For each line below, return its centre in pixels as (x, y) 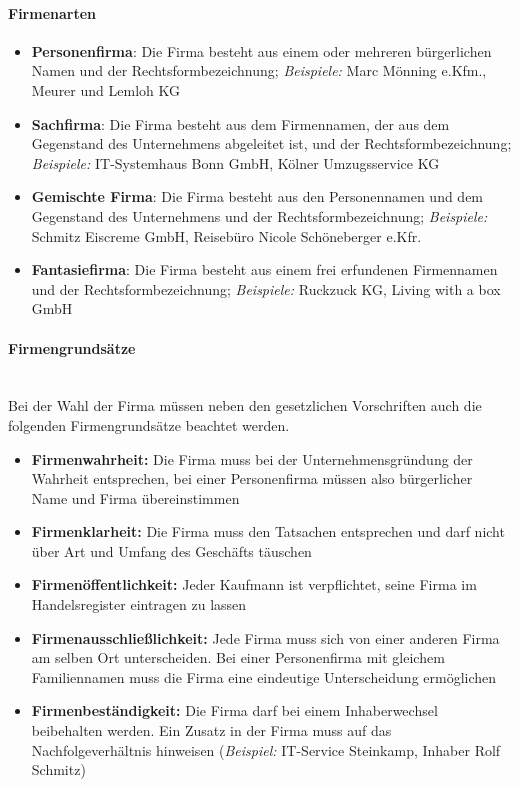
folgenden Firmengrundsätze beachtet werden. (149, 424)
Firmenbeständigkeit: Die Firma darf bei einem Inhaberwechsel (234, 710)
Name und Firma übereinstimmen (135, 497)
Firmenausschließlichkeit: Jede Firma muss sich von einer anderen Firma (265, 637)
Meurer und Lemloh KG (105, 89)
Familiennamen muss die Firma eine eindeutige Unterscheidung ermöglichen (264, 676)
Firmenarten (52, 12)
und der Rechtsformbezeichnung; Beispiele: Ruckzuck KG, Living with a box (266, 288)
